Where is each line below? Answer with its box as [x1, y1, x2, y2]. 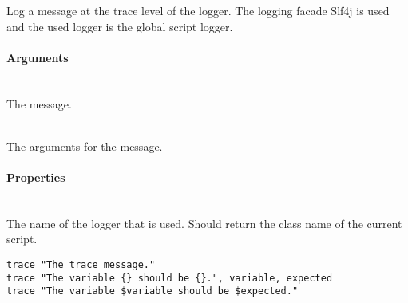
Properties [6, 168, 65, 185]
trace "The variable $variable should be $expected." [6, 285, 299, 297]
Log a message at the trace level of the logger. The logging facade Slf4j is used [6, 2, 390, 18]
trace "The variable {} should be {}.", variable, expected [6, 272, 333, 284]
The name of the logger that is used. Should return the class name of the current [6, 214, 402, 231]
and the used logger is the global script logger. [6, 18, 233, 34]
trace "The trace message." [6, 258, 156, 270]
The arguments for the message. [6, 137, 163, 154]
